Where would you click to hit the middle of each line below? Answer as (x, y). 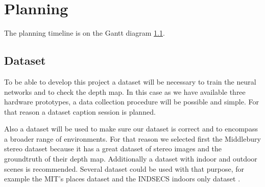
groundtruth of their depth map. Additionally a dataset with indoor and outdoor (131, 159)
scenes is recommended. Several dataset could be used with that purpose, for (124, 168)
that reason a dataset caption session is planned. (80, 111)
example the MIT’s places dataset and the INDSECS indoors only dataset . (122, 179)
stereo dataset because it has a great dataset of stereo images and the (113, 149)
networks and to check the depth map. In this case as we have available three (125, 91)
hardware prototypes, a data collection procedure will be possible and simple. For (131, 102)
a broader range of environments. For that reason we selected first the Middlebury (132, 138)
